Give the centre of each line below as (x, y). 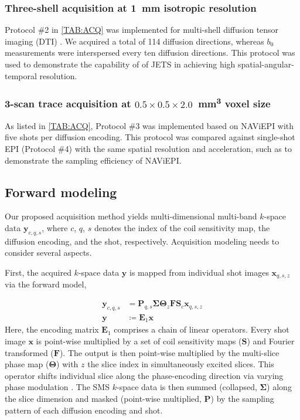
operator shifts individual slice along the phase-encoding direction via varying (144, 375)
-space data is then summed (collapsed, (187, 387)
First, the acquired (38, 272)
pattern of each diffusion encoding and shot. (84, 410)
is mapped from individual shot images (199, 272)
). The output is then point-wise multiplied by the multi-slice (169, 352)
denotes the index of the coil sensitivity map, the (182, 228)
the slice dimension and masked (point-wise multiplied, (103, 398)
